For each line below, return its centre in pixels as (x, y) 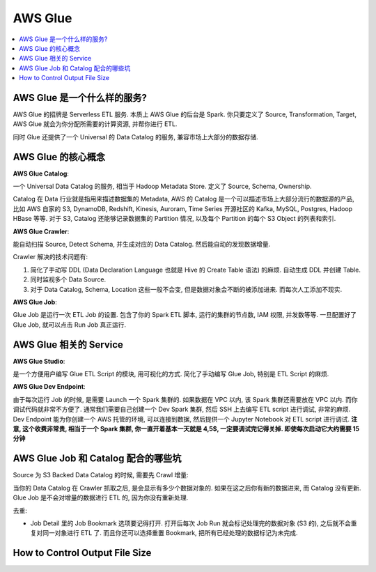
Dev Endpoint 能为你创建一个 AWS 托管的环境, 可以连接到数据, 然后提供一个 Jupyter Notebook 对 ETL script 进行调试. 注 (185, 419)
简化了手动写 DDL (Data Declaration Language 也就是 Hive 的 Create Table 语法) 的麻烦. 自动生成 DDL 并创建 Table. (196, 270)
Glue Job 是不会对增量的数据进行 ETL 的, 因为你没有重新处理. (101, 497)
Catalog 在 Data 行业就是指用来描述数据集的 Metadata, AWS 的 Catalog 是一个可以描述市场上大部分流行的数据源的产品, (183, 199)
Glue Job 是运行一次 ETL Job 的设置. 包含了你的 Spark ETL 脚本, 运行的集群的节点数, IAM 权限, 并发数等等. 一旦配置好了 (185, 315)
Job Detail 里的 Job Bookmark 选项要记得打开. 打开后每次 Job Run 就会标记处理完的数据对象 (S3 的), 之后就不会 (191, 523)
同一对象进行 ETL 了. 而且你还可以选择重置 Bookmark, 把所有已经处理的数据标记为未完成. (170, 533)
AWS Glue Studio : (39, 361)
